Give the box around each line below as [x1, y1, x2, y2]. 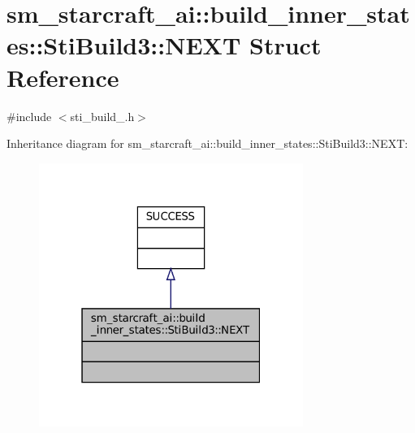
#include [6, 107, 52, 124]
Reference [6, 60, 119, 93]
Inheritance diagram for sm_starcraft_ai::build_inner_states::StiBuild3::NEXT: [6, 135, 409, 152]
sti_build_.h [70, 107, 135, 124]
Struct [249, 28, 322, 62]
